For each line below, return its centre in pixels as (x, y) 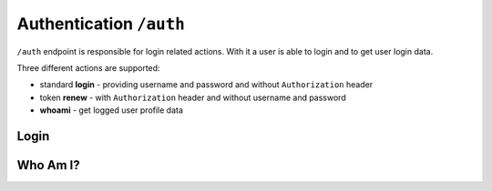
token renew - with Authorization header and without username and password (193, 97)
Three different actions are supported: (88, 67)
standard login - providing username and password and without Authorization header (206, 85)
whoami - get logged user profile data (112, 110)
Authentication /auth (101, 24)
